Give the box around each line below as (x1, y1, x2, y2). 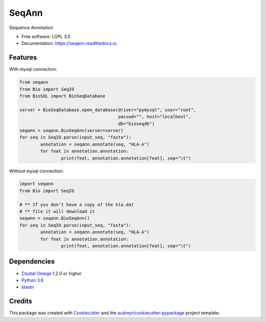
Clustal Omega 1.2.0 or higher (21, 270, 82, 276)
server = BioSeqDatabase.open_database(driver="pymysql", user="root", (19, 107, 197, 113)
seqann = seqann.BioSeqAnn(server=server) (19, 128, 124, 133)
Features (9, 53, 37, 62)
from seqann (19, 79, 49, 85)
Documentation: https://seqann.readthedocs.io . (21, 40, 118, 46)
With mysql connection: (9, 66, 57, 72)
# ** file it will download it (19, 209, 96, 214)
